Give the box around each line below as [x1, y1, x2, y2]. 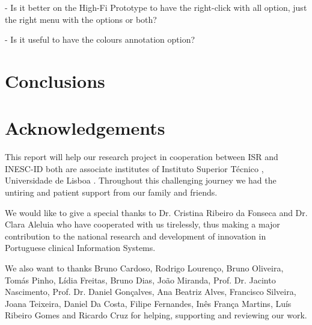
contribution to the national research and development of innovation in [5, 229, 266, 242]
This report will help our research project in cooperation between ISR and [5, 150, 278, 163]
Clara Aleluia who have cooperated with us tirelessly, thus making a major [5, 218, 280, 231]
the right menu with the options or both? [5, 13, 157, 25]
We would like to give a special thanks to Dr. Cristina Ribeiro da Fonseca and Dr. [5, 206, 308, 218]
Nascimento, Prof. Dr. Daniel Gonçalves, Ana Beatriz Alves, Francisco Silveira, [5, 285, 296, 298]
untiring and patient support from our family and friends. [5, 186, 218, 199]
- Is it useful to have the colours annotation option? [5, 33, 195, 46]
